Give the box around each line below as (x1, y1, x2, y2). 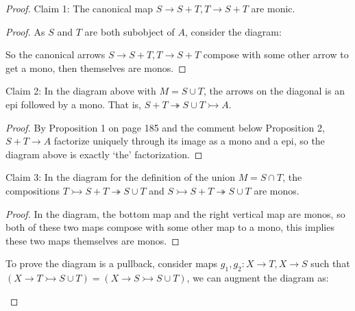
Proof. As (5, 24, 45, 38)
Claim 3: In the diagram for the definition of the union (5, 170, 235, 184)
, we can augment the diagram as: (186, 271, 329, 285)
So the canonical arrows (5, 47, 106, 62)
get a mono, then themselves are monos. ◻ (5, 60, 186, 75)
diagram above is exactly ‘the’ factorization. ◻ (5, 147, 203, 161)
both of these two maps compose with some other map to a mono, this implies (5, 220, 334, 234)
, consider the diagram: (184, 24, 282, 38)
